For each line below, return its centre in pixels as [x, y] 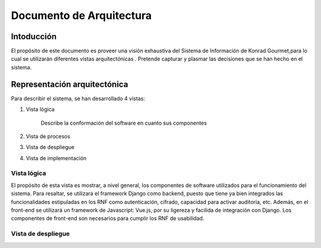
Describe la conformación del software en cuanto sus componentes [124, 123]
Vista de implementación [56, 158]
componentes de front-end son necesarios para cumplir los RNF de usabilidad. [108, 218]
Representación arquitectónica [70, 84]
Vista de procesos [48, 136]
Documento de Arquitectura [81, 15]
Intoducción [34, 36]
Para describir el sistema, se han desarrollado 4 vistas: [78, 98]
